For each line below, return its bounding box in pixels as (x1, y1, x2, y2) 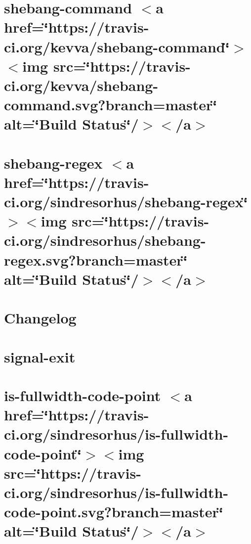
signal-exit (4, 346, 76, 366)
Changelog (4, 308, 77, 328)
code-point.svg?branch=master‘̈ (4, 501, 223, 522)
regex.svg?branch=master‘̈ (4, 249, 188, 270)
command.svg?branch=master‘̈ (4, 94, 217, 115)
